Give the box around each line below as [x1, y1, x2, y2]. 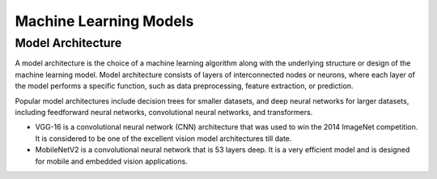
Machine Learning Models [15, 12, 194, 30]
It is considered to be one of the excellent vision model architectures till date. [35, 134, 292, 143]
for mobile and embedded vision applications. [35, 156, 188, 166]
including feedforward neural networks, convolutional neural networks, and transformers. [15, 107, 313, 117]
